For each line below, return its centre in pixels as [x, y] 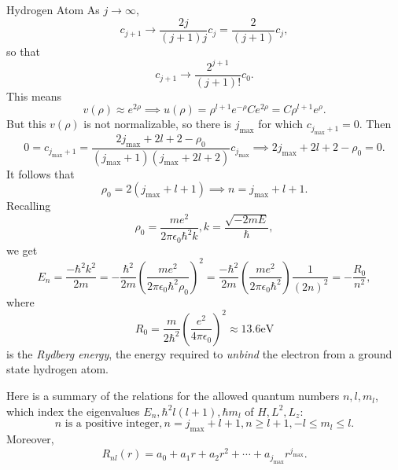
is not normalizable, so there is [158, 124]
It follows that [41, 173]
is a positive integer [112, 424]
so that [23, 51]
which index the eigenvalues [73, 411]
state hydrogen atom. [58, 369]
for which [280, 124]
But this [26, 124]
